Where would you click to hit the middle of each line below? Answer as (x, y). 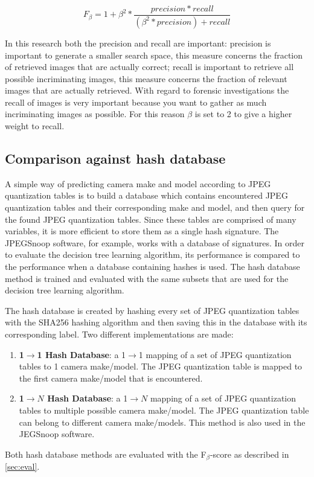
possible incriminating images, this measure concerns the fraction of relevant (146, 78)
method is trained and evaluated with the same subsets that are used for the (147, 278)
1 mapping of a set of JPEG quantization (215, 354)
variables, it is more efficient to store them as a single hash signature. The (142, 231)
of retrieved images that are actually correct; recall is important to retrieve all (149, 67)
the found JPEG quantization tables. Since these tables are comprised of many (151, 219)
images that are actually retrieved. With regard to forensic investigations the (147, 90)
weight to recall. (35, 126)
